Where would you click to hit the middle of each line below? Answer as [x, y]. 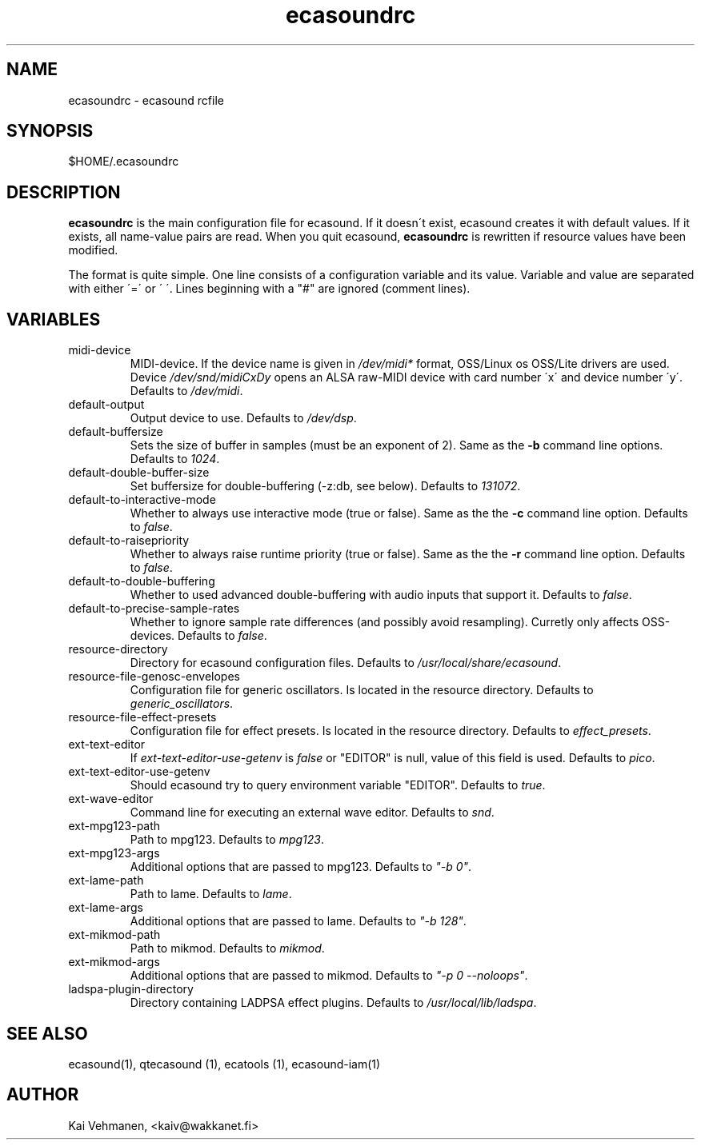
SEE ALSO [47, 1033]
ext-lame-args [106, 908]
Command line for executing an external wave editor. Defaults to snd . [312, 813]
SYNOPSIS [50, 131]
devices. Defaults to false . [198, 636]
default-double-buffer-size [139, 473]
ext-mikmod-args [114, 962]
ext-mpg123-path [114, 826]
